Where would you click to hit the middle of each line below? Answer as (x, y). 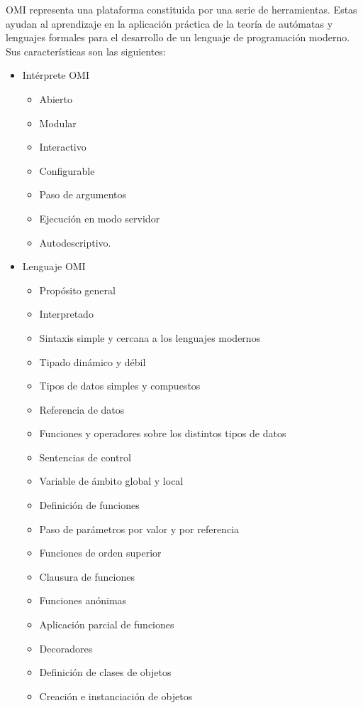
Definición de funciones (89, 505)
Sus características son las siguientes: (86, 51)
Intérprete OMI (56, 75)
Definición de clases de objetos (105, 672)
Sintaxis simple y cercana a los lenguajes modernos (150, 337)
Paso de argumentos (83, 194)
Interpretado (66, 314)
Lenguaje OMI (54, 266)
